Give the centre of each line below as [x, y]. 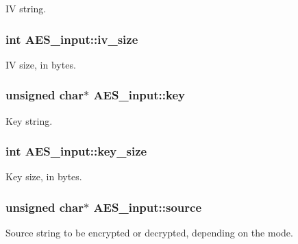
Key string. [29, 120]
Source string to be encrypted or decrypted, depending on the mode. [149, 233]
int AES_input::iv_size [72, 39]
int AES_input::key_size [76, 151]
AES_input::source [148, 207]
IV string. [26, 8]
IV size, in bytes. [41, 64]
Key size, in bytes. [44, 176]
